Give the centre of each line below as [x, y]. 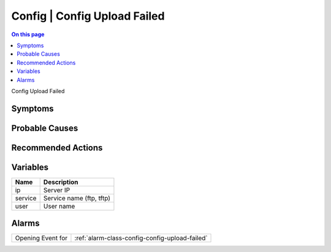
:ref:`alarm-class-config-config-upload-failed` [141, 238]
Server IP [57, 190]
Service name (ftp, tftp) [77, 198]
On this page [28, 34]
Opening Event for [41, 238]
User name [59, 206]
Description [61, 182]
